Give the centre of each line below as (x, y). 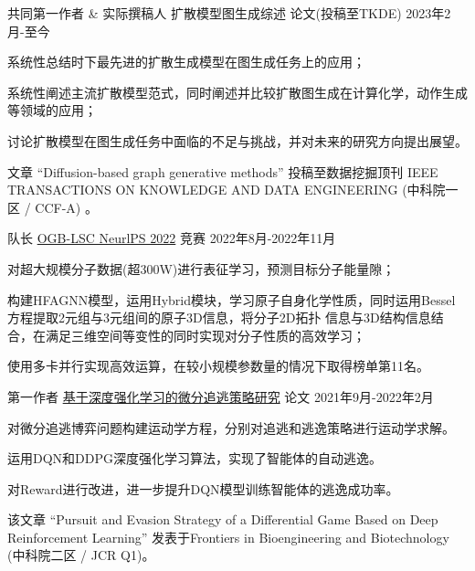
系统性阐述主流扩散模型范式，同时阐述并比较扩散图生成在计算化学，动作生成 (237, 92)
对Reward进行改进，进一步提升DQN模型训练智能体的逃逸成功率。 (203, 488)
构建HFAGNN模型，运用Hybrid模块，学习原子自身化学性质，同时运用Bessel (232, 299)
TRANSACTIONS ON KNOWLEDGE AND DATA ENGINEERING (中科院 (227, 190)
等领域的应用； (52, 110)
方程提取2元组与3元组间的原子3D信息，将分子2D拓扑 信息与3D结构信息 (219, 317)
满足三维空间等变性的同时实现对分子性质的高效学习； (205, 335)
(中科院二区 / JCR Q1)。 (81, 555)
